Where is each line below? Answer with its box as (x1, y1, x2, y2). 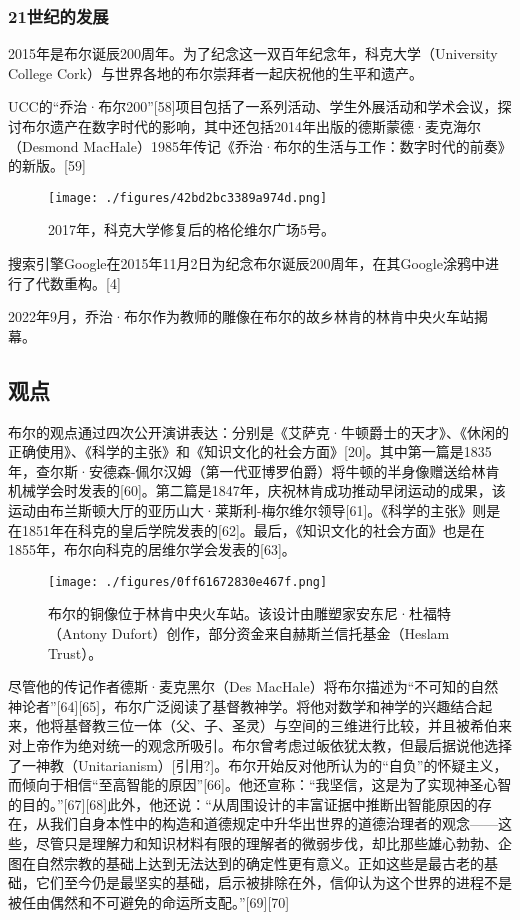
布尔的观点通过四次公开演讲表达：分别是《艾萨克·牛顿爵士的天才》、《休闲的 (8, 421, 509, 442)
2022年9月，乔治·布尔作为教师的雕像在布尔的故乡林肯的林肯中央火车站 (8, 306, 474, 327)
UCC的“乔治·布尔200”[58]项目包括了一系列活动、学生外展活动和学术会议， (8, 96, 498, 117)
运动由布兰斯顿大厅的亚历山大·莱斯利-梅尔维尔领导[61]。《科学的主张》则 (8, 499, 487, 520)
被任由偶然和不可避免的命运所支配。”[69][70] (8, 891, 290, 912)
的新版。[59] (8, 155, 86, 176)
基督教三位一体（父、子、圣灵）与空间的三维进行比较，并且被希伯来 (63, 715, 512, 736)
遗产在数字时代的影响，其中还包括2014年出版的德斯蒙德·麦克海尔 (49, 116, 481, 136)
